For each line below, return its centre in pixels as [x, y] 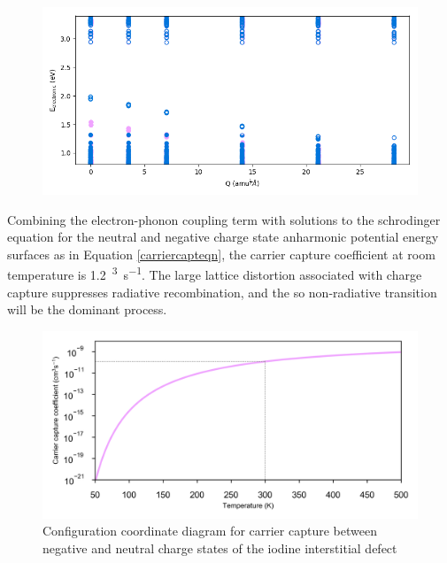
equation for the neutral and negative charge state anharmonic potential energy [223, 237]
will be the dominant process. [87, 309]
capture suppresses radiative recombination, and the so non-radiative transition [222, 292]
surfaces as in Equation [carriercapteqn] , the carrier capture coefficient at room [221, 254]
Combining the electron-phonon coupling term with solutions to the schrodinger [224, 219]
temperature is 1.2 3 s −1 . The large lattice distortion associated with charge [215, 274]
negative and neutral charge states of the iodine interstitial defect [220, 548]
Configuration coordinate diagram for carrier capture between [210, 531]
